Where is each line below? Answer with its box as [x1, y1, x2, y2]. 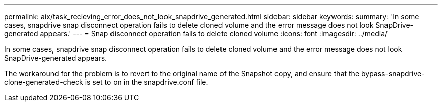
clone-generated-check [4, 78, 83, 86]
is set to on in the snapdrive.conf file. [85, 78, 208, 86]
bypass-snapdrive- [361, 69, 425, 78]
